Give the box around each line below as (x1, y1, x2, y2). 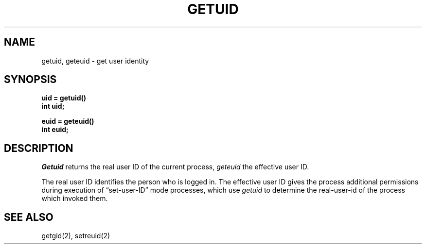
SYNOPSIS (4, 73, 57, 86)
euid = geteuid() (41, 117, 94, 126)
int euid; (41, 125, 69, 134)
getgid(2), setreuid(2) (41, 231, 110, 240)
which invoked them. (41, 194, 108, 203)
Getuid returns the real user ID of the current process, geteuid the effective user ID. (41, 163, 309, 171)
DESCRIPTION (4, 142, 73, 154)
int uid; (41, 102, 65, 111)
